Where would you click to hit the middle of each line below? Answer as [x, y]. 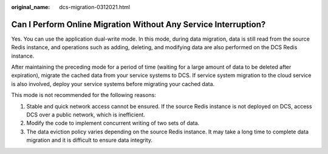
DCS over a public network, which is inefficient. [86, 115]
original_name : [31, 7]
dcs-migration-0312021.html [95, 7]
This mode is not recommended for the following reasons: [84, 95]
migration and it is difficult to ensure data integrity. [90, 140]
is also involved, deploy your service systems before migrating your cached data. [113, 84]
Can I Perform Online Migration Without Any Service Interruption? [138, 24]
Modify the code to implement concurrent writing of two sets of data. [113, 123]
